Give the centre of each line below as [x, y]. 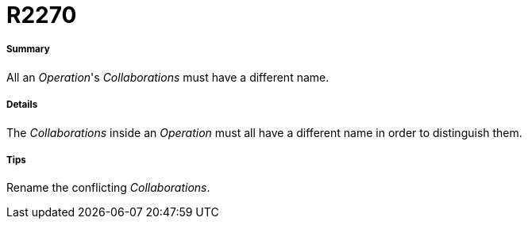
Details [22, 105]
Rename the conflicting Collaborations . [108, 188]
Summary [28, 50]
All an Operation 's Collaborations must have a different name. [168, 77]
